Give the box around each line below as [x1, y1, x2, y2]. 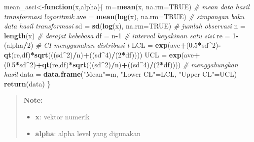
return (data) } [4, 78, 51, 88]
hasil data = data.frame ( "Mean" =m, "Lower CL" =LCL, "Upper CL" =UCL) [4, 69, 237, 79]
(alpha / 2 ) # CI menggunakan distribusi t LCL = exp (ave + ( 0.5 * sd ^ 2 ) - [4, 40, 221, 50]
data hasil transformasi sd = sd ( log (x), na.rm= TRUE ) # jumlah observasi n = [4, 21, 246, 31]
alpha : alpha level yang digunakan [35, 128, 141, 138]
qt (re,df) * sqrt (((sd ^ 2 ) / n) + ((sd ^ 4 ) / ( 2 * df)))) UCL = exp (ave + [4, 49, 200, 59]
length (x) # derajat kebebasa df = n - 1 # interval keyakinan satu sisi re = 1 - [4, 30, 239, 40]
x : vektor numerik [35, 111, 90, 121]
